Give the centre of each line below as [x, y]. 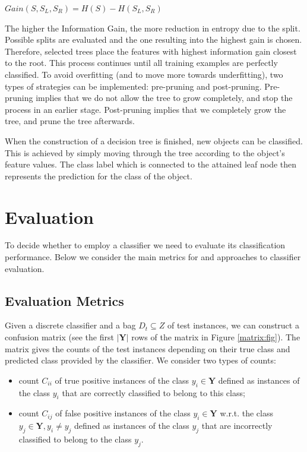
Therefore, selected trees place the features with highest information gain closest [151, 51]
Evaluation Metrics [64, 300]
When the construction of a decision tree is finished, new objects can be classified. [154, 140]
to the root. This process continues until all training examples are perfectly [141, 63]
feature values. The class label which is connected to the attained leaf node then [151, 164]
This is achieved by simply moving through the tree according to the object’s [145, 152]
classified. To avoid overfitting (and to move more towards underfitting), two [144, 74]
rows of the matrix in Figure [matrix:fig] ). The [216, 337]
